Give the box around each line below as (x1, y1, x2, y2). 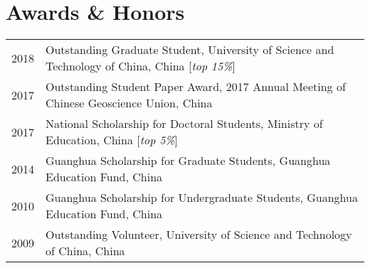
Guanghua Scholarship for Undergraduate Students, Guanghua (46, 189, 358, 206)
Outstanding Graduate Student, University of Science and (46, 41, 334, 58)
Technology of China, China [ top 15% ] (46, 58, 236, 75)
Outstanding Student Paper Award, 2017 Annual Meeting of (46, 78, 346, 95)
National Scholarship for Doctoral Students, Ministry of (46, 115, 323, 132)
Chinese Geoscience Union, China (46, 95, 213, 112)
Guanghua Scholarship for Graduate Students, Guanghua (46, 152, 331, 169)
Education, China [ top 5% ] (46, 132, 178, 149)
